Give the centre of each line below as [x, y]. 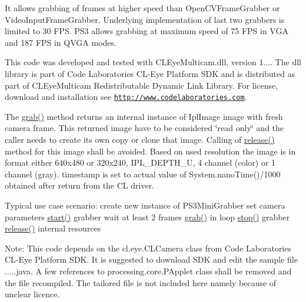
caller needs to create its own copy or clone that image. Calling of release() [140, 139]
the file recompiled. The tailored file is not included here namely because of [141, 282]
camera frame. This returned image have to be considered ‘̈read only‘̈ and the [144, 128]
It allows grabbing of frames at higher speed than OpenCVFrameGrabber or [142, 8]
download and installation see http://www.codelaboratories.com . [126, 97]
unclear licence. [32, 294]
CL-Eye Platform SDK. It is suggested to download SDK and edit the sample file [151, 259]
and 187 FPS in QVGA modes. [61, 42]
